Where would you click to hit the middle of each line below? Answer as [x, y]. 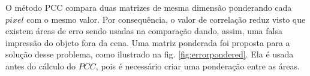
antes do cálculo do [41, 66]
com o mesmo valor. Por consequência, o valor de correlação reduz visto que [166, 19]
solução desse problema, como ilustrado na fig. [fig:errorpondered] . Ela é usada [150, 54]
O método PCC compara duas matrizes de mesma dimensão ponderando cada [149, 7]
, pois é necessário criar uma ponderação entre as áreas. [198, 66]
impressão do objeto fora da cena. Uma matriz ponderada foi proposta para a [148, 42]
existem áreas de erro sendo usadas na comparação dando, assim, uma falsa [144, 31]
